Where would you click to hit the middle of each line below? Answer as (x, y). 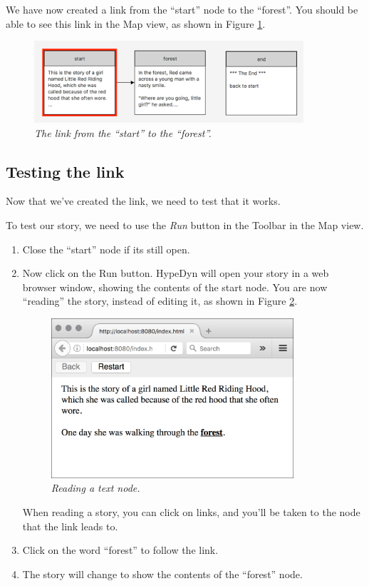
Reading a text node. (95, 488)
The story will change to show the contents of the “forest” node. (162, 574)
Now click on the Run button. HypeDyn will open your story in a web (176, 273)
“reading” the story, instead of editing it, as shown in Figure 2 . (160, 301)
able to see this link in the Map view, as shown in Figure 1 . (136, 23)
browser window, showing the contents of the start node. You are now (175, 287)
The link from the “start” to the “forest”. (123, 132)
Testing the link (65, 171)
